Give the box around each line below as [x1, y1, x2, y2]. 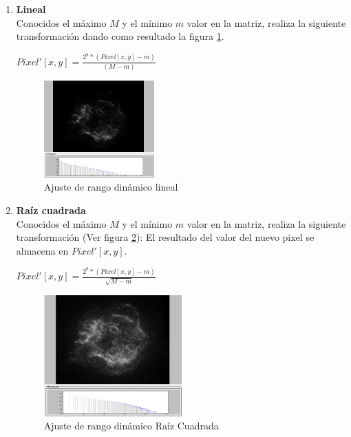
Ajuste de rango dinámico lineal [43, 180, 178, 194]
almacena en [16, 243, 69, 257]
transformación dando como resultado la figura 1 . [16, 29, 224, 43]
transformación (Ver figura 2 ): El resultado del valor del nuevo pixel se [16, 230, 315, 244]
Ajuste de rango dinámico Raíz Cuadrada [43, 418, 219, 433]
